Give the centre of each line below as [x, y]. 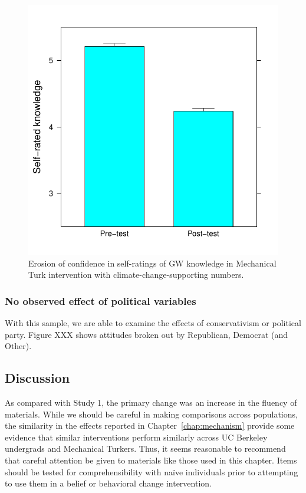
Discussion [37, 378]
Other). [18, 346]
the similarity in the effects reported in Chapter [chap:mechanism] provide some [150, 425]
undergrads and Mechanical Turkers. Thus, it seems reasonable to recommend [145, 448]
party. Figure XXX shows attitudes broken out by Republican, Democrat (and [147, 334]
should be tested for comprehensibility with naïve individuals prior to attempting [152, 471]
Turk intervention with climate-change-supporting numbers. [136, 275]
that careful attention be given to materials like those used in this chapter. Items [151, 460]
